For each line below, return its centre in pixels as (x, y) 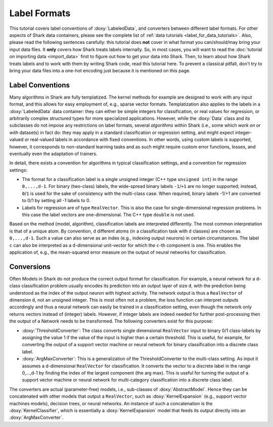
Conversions (30, 267)
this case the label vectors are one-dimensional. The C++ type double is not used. (108, 215)
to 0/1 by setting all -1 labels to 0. (56, 201)
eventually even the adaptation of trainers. (53, 154)
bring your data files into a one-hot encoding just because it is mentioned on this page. (100, 70)
